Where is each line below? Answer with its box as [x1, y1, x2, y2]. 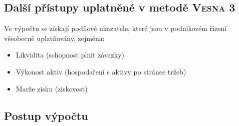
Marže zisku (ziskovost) [16, 83, 88, 93]
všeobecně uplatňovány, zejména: [4, 32, 105, 43]
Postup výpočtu [4, 107, 88, 123]
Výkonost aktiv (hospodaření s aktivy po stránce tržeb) [16, 66, 186, 76]
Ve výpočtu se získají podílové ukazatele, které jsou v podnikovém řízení [4, 23, 227, 33]
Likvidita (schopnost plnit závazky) [16, 49, 124, 60]
